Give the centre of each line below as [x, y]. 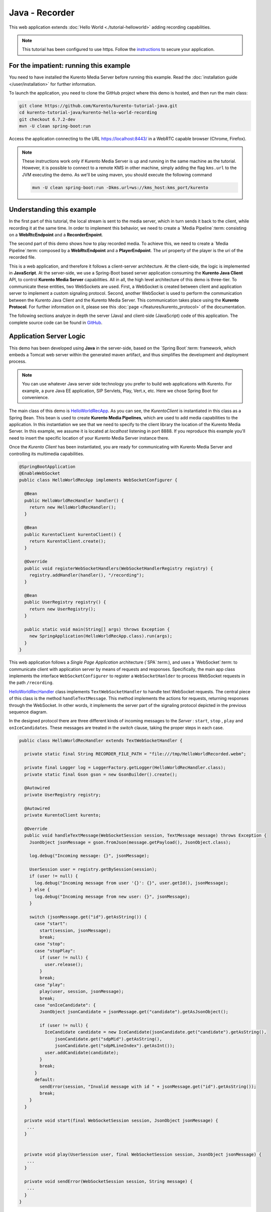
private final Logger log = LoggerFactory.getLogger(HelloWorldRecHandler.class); [125, 768]
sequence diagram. [28, 712]
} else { [40, 890]
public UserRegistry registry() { [65, 602]
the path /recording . [31, 683]
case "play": [50, 985]
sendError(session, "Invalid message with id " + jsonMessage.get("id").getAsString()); [148, 1086]
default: [45, 1080]
